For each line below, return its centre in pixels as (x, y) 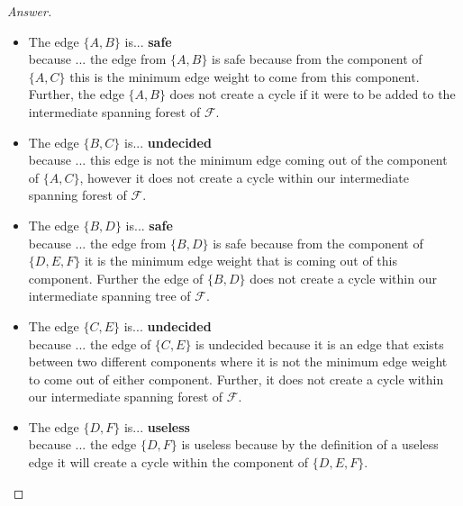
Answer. (30, 11)
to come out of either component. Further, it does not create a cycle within (236, 379)
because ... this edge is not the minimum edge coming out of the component (238, 160)
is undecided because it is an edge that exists (320, 343)
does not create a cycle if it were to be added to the (313, 94)
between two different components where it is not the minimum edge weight (238, 361)
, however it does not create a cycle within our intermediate (244, 177)
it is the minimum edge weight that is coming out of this (241, 261)
